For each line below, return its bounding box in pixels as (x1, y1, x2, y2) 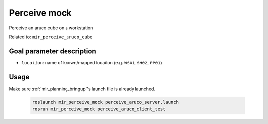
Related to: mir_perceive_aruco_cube (9, 34, 93, 40)
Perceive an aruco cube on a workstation (9, 25, 93, 31)
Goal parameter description (9, 47, 96, 55)
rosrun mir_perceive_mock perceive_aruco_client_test (32, 106, 166, 112)
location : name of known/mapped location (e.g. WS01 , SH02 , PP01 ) (21, 60, 162, 65)
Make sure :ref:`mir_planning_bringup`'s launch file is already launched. (9, 86, 156, 92)
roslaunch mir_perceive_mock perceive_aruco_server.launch (32, 99, 179, 105)
